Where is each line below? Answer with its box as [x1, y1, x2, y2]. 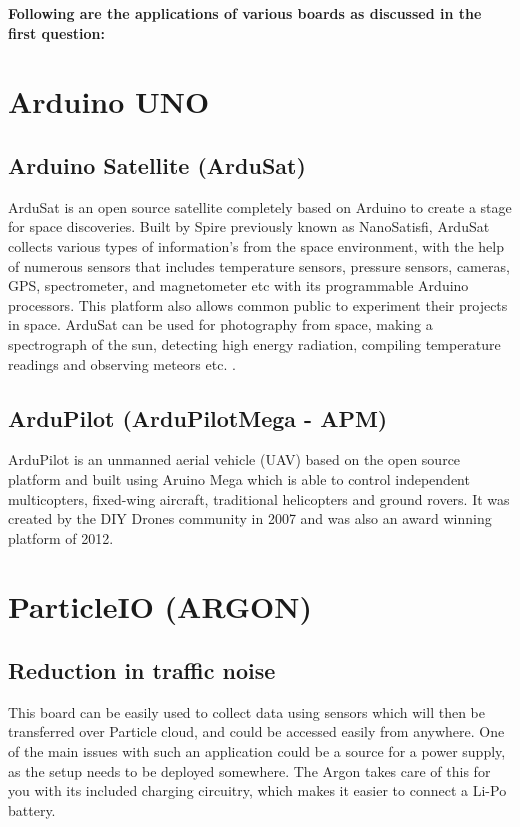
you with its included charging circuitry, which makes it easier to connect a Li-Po [8, 780, 507, 801]
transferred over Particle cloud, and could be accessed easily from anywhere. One [8, 721, 505, 742]
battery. [8, 799, 56, 820]
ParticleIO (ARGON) [8, 586, 312, 627]
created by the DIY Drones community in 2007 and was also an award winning [8, 508, 492, 529]
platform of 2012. [8, 527, 114, 548]
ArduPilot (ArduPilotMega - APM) [8, 402, 388, 433]
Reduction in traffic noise [8, 655, 276, 686]
